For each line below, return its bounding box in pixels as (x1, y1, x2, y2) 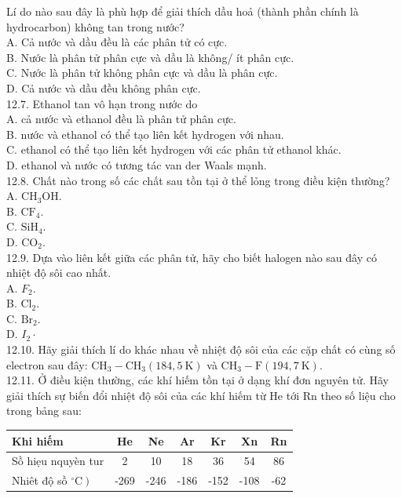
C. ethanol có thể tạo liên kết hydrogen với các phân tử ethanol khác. (6, 141, 342, 158)
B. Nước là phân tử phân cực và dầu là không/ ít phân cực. (6, 49, 294, 65)
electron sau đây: (6, 356, 88, 373)
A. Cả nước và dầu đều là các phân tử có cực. (6, 34, 228, 50)
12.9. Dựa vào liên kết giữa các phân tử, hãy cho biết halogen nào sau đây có (6, 249, 377, 265)
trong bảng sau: (6, 402, 82, 419)
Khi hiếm (12, 432, 64, 449)
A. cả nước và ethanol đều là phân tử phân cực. (6, 111, 236, 127)
